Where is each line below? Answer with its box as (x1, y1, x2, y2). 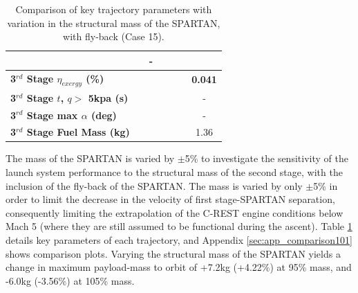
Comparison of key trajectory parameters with (15, 2, 212, 16)
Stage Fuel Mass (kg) (26, 125, 130, 139)
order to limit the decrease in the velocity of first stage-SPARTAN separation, (6, 192, 335, 206)
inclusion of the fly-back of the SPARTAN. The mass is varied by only (6, 178, 303, 193)
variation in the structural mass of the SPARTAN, (7, 15, 220, 30)
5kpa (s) (88, 90, 129, 105)
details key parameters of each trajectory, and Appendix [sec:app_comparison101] (6, 233, 352, 247)
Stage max (26, 107, 78, 122)
